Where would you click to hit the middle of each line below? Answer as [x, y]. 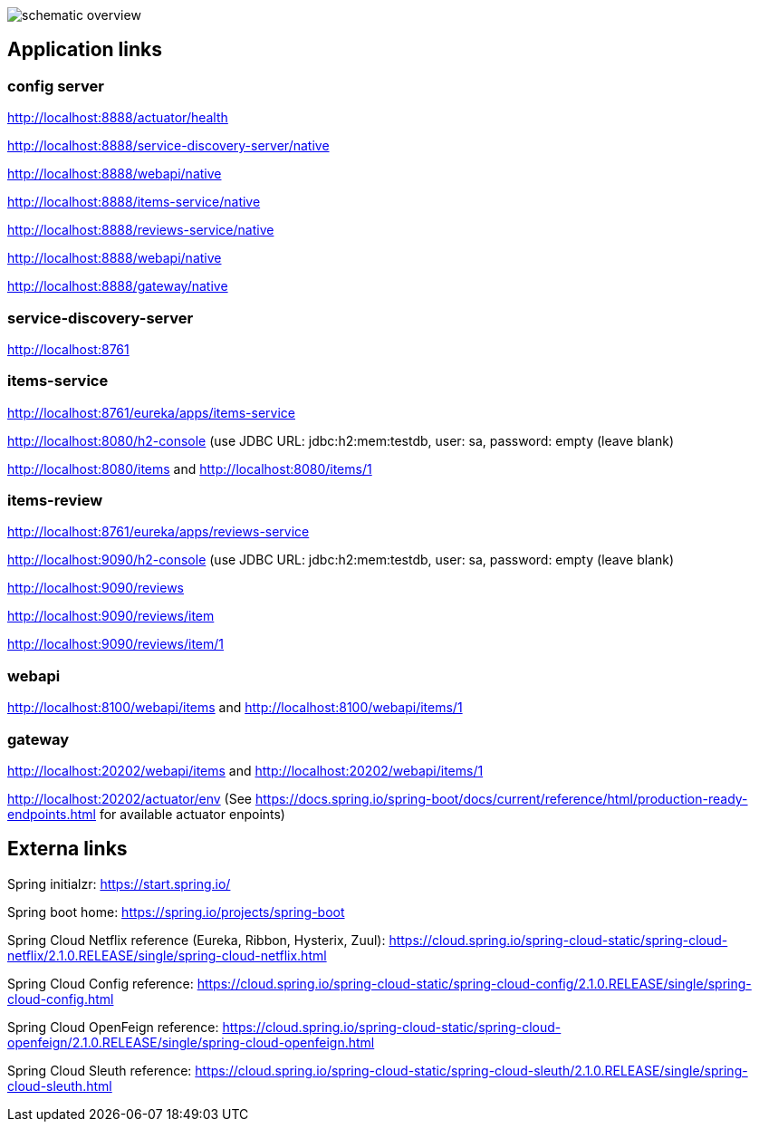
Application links [85, 50]
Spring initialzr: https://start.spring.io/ [119, 883]
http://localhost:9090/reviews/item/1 [116, 644]
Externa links [67, 849]
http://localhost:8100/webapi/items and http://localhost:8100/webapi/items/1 [235, 708]
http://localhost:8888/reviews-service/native [141, 230]
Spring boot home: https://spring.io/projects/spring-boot [176, 912]
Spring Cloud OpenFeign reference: [113, 1027]
